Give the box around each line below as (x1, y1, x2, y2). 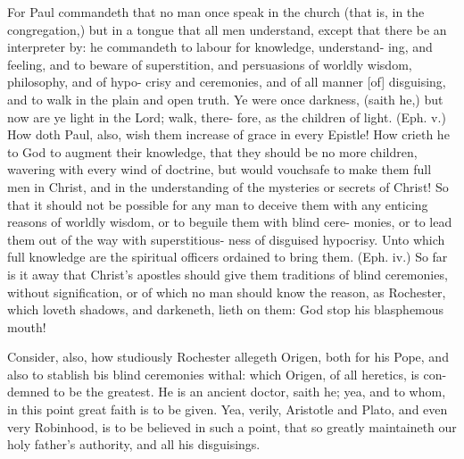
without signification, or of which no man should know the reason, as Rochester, (7, 282, 446, 301)
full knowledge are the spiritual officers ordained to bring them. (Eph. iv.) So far (7, 247, 448, 266)
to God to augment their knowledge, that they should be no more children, (7, 142, 418, 161)
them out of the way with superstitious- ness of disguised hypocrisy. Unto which (7, 229, 445, 248)
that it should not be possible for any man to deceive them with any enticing (7, 195, 428, 213)
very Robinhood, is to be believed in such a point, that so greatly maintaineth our (7, 417, 457, 436)
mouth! (7, 317, 46, 336)
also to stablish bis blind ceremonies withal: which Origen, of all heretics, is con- (7, 364, 447, 383)
